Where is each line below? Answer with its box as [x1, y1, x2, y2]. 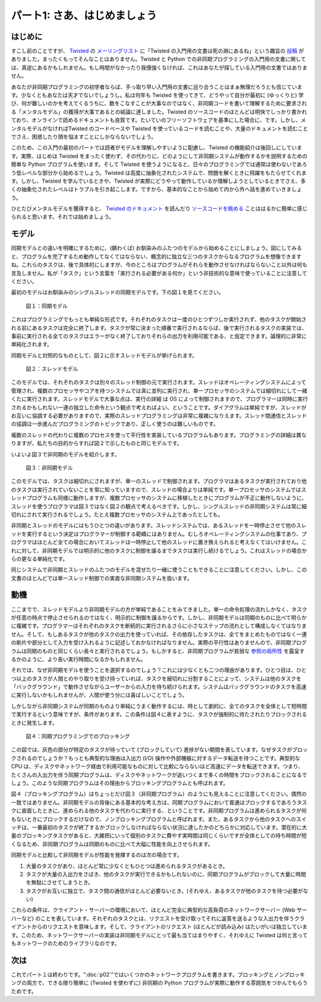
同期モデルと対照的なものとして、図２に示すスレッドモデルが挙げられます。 [11, 352, 198, 359]
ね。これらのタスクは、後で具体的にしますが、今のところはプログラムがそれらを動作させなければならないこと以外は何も [11, 261, 308, 268]
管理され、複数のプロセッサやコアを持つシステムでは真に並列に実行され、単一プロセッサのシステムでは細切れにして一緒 [11, 387, 308, 394]
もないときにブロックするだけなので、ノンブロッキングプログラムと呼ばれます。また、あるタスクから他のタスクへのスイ [11, 815, 307, 822]
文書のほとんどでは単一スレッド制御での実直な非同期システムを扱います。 [11, 574, 193, 581]
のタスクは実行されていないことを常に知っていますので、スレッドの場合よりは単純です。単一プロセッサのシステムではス [11, 486, 307, 493]
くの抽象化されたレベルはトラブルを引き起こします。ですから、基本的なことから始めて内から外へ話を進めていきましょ [11, 186, 303, 193]
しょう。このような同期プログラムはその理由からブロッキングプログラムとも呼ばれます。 [11, 779, 229, 787]
